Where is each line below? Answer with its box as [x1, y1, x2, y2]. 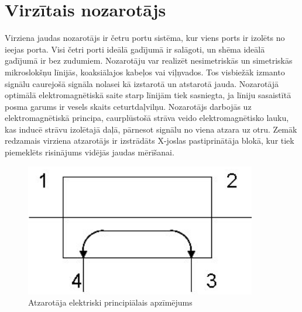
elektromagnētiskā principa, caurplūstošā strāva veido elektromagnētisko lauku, [5, 112, 289, 124]
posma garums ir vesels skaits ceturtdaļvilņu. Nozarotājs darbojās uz [5, 100, 252, 112]
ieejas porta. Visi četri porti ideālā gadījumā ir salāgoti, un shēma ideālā [5, 43, 265, 55]
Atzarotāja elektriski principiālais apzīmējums [28, 296, 193, 308]
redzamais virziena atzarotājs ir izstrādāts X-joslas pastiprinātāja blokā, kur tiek [5, 134, 294, 147]
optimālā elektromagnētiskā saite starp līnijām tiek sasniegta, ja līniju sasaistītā [5, 89, 291, 101]
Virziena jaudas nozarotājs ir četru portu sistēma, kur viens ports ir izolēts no [5, 32, 285, 44]
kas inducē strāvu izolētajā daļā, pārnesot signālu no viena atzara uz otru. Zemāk [5, 123, 297, 135]
